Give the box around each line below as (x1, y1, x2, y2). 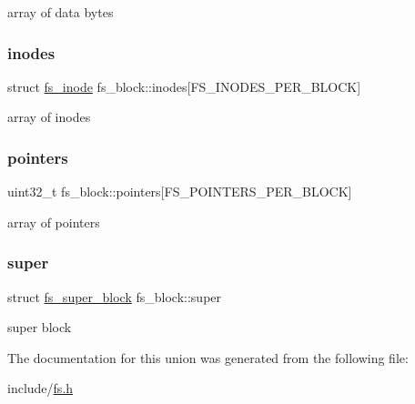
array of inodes (7, 107, 91, 126)
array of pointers (7, 212, 100, 231)
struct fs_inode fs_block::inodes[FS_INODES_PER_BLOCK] (7, 76, 361, 96)
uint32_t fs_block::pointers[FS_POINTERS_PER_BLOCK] (7, 182, 352, 201)
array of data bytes (7, 3, 114, 21)
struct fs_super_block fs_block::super (7, 287, 222, 306)
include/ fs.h (7, 379, 74, 398)
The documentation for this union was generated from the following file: (7, 348, 409, 367)
